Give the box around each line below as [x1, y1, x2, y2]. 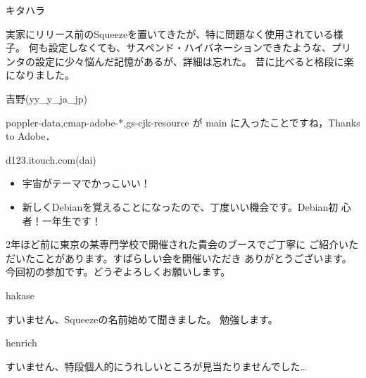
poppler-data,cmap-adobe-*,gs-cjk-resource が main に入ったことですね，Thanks [6, 115, 360, 129]
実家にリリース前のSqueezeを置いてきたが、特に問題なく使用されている [6, 26, 334, 41]
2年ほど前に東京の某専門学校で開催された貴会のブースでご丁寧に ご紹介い [6, 237, 348, 252]
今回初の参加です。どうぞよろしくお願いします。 [6, 264, 231, 279]
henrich [6, 335, 37, 350]
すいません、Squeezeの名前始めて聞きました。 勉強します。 [6, 311, 278, 326]
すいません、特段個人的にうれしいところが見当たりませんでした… [6, 358, 307, 373]
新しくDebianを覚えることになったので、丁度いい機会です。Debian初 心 [22, 199, 351, 214]
